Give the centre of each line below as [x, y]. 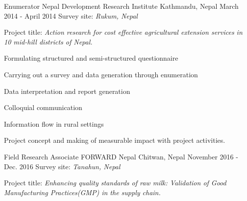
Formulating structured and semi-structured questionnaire [91, 58]
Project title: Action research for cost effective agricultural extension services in [123, 32]
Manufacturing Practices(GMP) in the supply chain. [82, 192]
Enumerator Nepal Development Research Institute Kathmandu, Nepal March [121, 6]
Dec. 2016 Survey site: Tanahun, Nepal [62, 166]
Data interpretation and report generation [67, 91]
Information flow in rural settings [54, 123]
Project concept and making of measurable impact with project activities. [115, 140]
